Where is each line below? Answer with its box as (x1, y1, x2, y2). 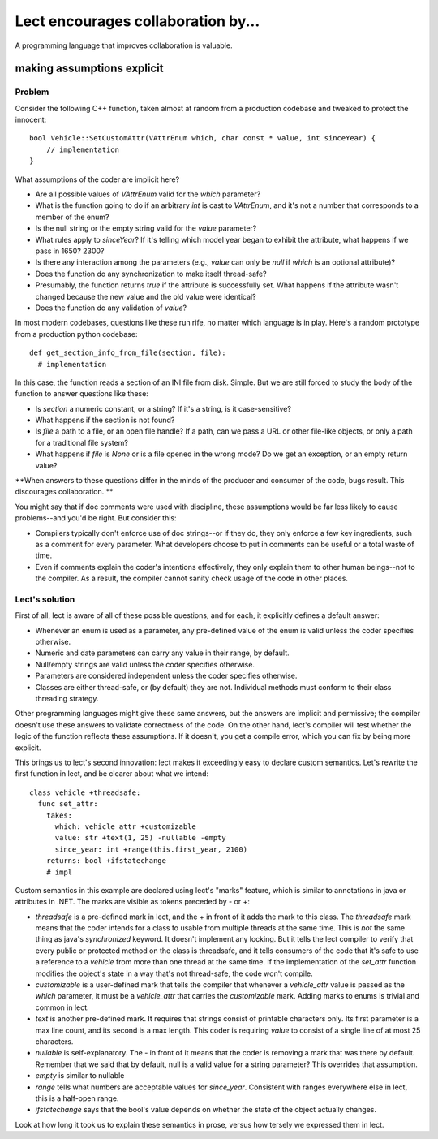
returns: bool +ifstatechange (45, 856, 166, 865)
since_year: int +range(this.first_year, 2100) (54, 844, 247, 854)
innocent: (15, 114, 47, 125)
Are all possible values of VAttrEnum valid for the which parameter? (35, 189, 261, 199)
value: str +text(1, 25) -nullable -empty (54, 833, 226, 843)
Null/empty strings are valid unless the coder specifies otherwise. (35, 659, 255, 669)
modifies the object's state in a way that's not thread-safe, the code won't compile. (35, 969, 314, 978)
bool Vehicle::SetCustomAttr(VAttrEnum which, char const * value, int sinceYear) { (29, 134, 376, 143)
